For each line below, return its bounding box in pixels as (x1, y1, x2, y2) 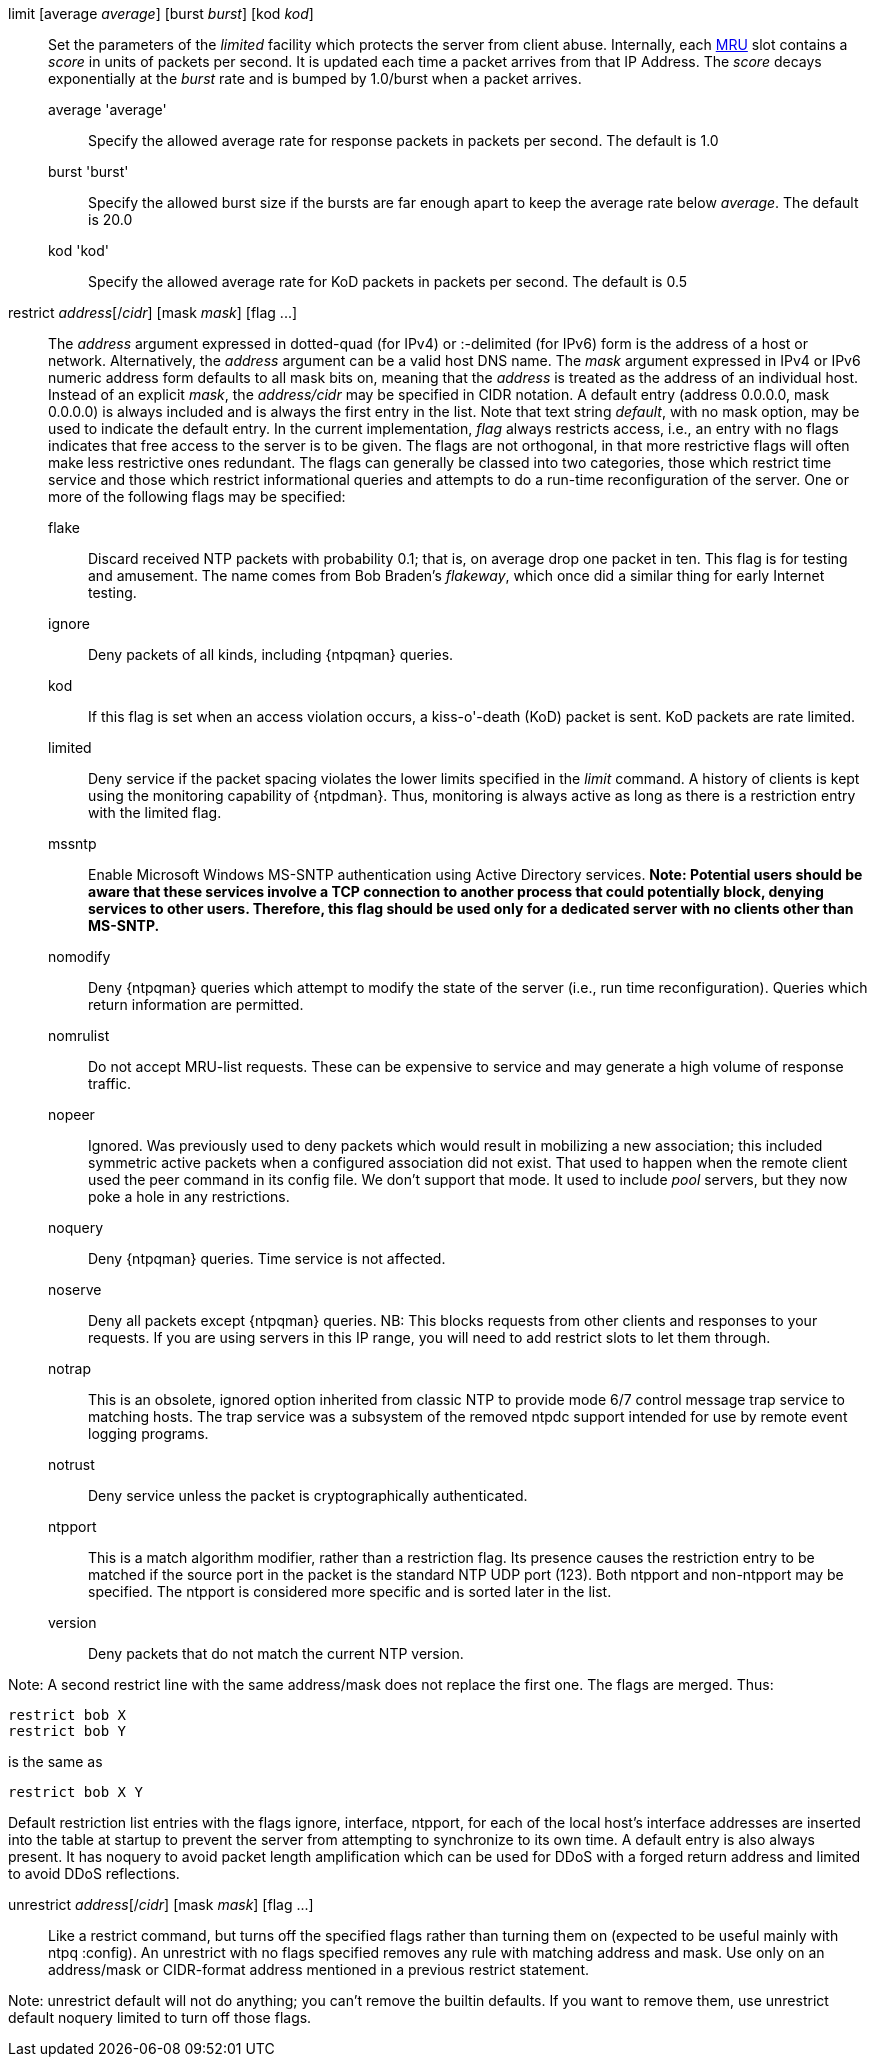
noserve (48, 1281, 102, 1298)
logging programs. (88, 1425, 209, 1442)
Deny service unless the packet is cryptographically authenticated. (88, 1487, 528, 1504)
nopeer (48, 1106, 95, 1123)
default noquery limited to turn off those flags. (8, 2009, 312, 2026)
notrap (48, 1360, 91, 1377)
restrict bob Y (8, 1723, 127, 1739)
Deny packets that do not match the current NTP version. (88, 1645, 464, 1662)
